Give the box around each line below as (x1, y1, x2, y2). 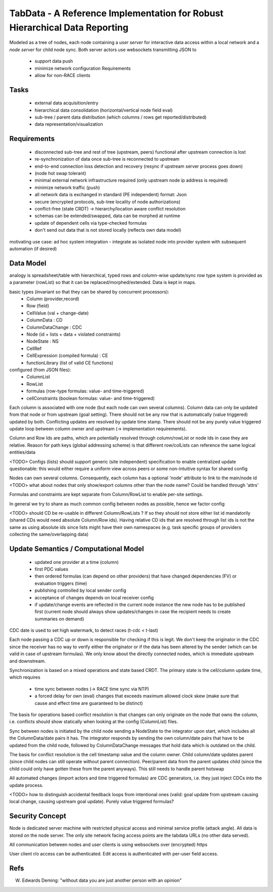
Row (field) (26, 303, 50, 309)
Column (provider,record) (26, 296, 79, 302)
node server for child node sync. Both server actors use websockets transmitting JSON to (9, 46, 197, 53)
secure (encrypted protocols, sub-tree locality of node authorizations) (34, 198, 180, 205)
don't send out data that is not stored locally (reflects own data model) (34, 227, 181, 233)
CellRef (26, 345, 42, 351)
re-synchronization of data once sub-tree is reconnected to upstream (34, 156, 179, 162)
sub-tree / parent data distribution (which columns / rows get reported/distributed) (34, 114, 207, 120)
